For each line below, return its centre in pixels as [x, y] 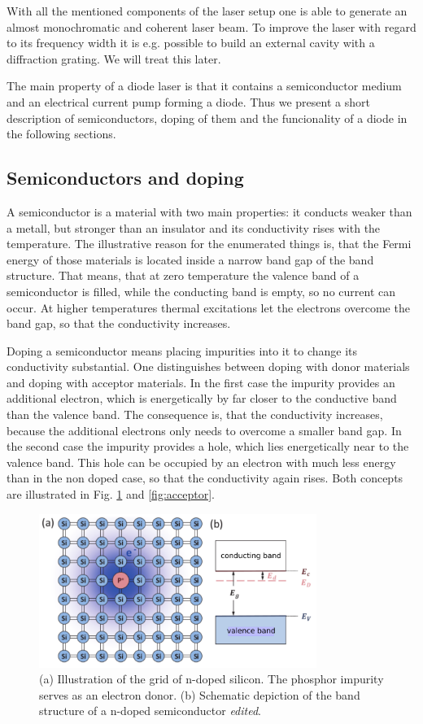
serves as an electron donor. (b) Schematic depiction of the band [200, 694]
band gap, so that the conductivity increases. [119, 323]
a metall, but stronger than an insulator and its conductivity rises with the [194, 227]
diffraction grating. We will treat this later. [114, 58]
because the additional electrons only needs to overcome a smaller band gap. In [204, 430]
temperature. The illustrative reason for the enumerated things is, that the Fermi [209, 244]
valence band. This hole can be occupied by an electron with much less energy [201, 462]
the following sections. [61, 134]
